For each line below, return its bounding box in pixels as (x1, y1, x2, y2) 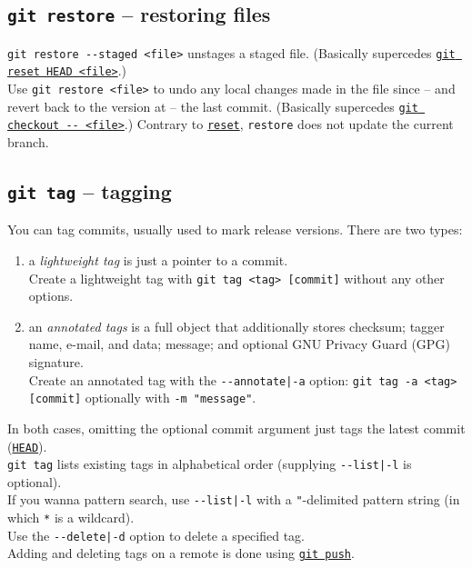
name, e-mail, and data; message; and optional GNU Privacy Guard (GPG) (28, 334, 450, 354)
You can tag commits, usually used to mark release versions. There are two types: (7, 220, 463, 239)
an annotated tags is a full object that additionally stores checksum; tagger (28, 316, 445, 335)
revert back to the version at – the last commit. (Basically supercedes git (7, 96, 418, 115)
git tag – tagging (7, 177, 172, 205)
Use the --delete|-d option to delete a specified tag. (7, 525, 305, 544)
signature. (28, 353, 84, 372)
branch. (7, 133, 49, 152)
